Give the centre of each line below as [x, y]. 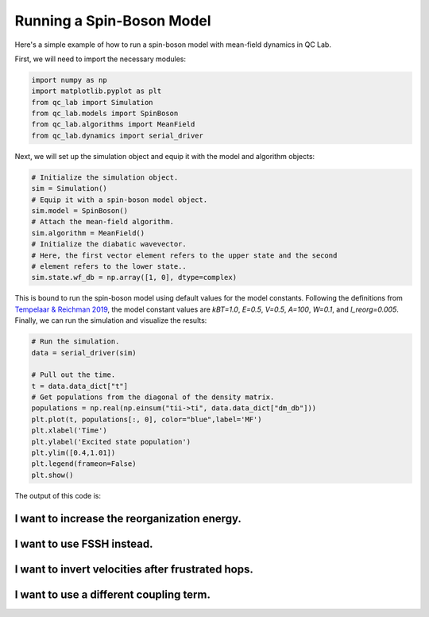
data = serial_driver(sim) [84, 353]
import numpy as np [69, 80]
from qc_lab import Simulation [93, 102]
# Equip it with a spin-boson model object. [120, 200]
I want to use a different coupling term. [112, 594]
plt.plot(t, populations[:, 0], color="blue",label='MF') [147, 419]
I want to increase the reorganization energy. [128, 518]
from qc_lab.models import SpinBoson [105, 114]
